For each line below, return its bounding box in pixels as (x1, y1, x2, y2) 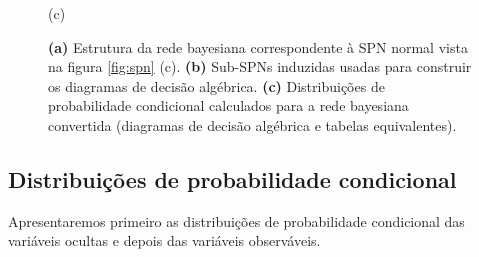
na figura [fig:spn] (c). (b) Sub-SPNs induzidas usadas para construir (48, 56, 472, 77)
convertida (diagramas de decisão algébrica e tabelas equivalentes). (48, 114, 457, 135)
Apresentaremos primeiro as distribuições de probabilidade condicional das (8, 210, 465, 231)
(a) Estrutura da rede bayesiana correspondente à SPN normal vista (48, 36, 468, 57)
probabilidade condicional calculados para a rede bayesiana (48, 95, 409, 116)
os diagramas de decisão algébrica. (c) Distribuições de (48, 75, 385, 96)
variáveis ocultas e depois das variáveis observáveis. (8, 230, 321, 251)
